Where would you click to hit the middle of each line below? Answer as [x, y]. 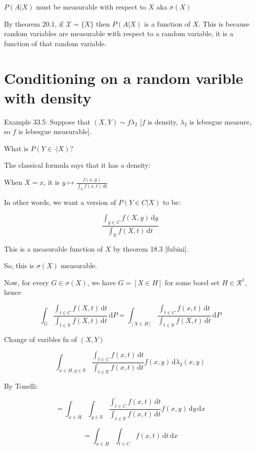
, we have [102, 282]
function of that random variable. [55, 43]
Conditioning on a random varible [124, 78]
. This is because [224, 23]
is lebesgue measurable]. [55, 131]
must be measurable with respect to [91, 7]
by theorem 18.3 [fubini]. [151, 248]
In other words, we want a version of [60, 202]
